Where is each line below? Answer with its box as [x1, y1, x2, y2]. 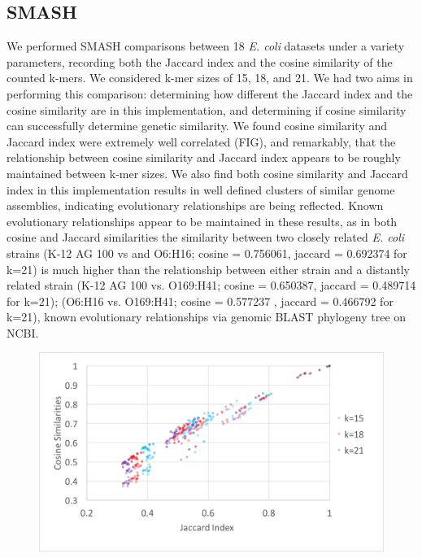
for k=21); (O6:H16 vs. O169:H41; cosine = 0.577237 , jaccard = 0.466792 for [7, 292, 394, 309]
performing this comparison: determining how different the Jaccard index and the [7, 85, 413, 102]
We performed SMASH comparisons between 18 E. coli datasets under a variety [7, 37, 405, 54]
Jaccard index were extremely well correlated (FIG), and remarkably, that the [7, 133, 396, 150]
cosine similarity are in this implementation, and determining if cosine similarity [7, 101, 407, 118]
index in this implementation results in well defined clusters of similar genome [7, 181, 395, 198]
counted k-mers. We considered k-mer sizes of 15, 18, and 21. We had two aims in [7, 69, 413, 86]
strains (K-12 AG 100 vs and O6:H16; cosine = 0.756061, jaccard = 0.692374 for [7, 244, 407, 261]
